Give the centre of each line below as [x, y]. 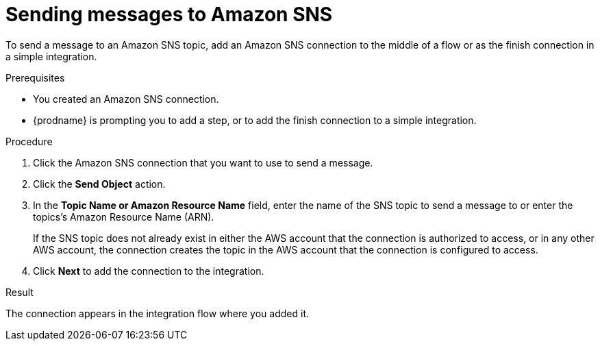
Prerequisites [35, 77]
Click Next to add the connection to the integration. [149, 271]
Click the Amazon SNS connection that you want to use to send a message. [203, 162]
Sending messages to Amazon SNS [169, 14]
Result [20, 292]
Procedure [29, 141]
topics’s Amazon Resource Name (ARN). [124, 217]
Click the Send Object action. [99, 184]
